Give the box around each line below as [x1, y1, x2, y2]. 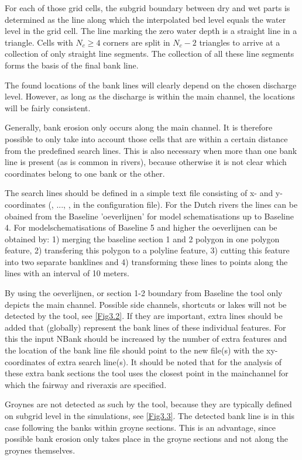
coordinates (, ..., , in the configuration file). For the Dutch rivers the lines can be [5, 198, 298, 210]
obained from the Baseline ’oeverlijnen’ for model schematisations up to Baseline [5, 210, 294, 222]
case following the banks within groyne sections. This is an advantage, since [5, 421, 276, 433]
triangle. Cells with [5, 36, 73, 48]
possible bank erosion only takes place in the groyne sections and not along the [5, 432, 288, 445]
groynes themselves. [5, 444, 75, 456]
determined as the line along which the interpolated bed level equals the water [5, 13, 286, 25]
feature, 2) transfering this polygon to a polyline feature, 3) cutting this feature [5, 244, 290, 256]
